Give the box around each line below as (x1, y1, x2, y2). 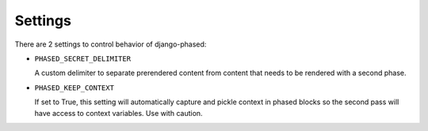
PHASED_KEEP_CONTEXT (34, 83, 115, 92)
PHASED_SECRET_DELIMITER (34, 54, 131, 63)
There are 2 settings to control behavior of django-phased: (14, 39, 207, 49)
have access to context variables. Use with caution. (34, 108, 203, 118)
